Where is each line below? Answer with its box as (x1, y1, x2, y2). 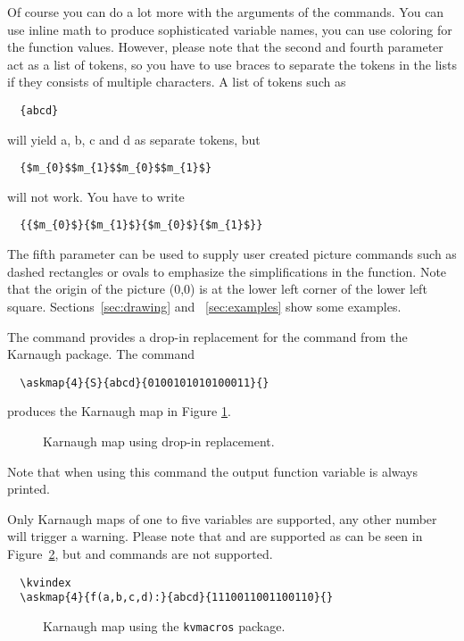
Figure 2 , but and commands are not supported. (7, 544, 273, 562)
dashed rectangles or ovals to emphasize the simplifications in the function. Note (7, 262, 447, 280)
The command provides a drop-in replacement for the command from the (7, 327, 408, 345)
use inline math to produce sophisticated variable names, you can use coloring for (7, 20, 452, 38)
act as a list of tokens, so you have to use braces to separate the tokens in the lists (7, 54, 457, 73)
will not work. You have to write (7, 187, 185, 205)
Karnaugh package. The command (7, 345, 195, 363)
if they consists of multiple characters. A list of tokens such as (7, 72, 346, 91)
